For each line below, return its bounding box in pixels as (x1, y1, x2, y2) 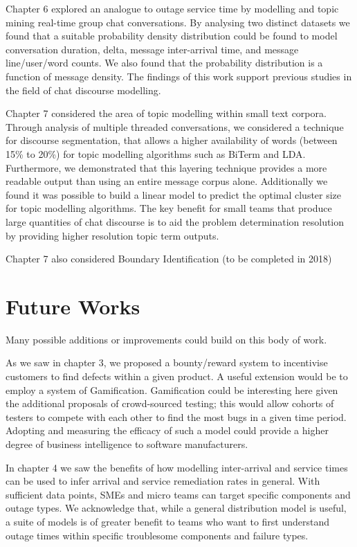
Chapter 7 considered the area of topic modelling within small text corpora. (6, 106, 327, 120)
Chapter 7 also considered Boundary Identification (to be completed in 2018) (6, 251, 332, 266)
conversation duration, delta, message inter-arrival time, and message (6, 42, 299, 56)
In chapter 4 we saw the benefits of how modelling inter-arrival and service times (6, 460, 348, 474)
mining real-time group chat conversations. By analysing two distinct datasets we (6, 15, 350, 29)
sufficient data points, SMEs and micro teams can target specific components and (6, 487, 351, 501)
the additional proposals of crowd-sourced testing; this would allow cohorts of (6, 396, 334, 411)
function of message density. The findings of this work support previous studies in (6, 69, 352, 83)
